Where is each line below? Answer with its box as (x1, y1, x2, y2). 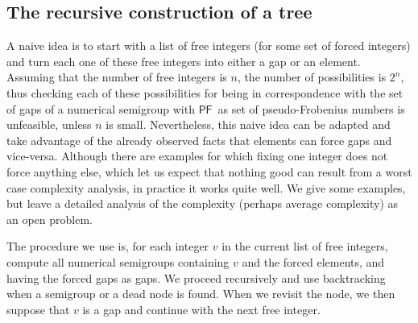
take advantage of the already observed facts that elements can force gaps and (6, 131, 392, 148)
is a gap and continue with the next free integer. (82, 300, 321, 317)
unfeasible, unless (6, 116, 92, 133)
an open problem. (6, 210, 93, 227)
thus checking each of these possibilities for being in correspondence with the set (6, 84, 404, 101)
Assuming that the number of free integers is (6, 68, 227, 85)
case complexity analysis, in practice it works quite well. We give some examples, (6, 179, 406, 196)
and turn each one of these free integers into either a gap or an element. (6, 52, 361, 69)
